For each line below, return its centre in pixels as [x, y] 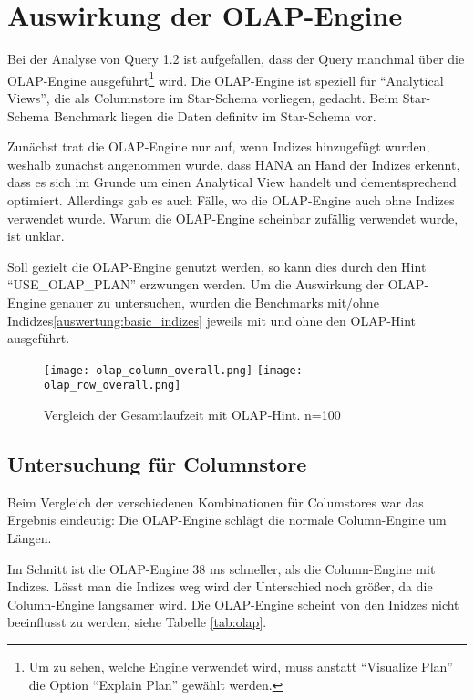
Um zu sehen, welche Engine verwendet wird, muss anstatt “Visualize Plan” [241, 666]
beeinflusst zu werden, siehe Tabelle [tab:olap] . [137, 622]
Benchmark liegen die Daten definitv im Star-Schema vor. [215, 115]
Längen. [30, 537]
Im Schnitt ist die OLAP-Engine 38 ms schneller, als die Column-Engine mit [222, 568]
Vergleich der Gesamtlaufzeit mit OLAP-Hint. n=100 [192, 414]
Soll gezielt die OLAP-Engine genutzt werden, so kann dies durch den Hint [217, 266]
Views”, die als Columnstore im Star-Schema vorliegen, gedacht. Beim [203, 97]
